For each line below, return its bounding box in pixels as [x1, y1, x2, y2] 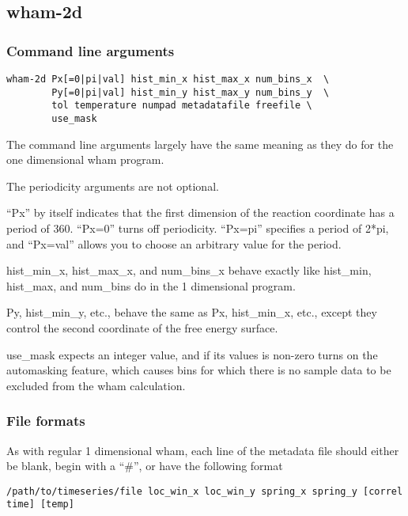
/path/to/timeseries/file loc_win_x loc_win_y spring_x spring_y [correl [6, 485, 403, 497]
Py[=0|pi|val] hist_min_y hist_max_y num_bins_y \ [51, 86, 330, 98]
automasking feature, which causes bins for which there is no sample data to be [6, 362, 391, 378]
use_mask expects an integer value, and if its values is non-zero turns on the [6, 346, 378, 362]
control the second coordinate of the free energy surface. [6, 319, 278, 336]
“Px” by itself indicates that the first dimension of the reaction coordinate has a [6, 204, 395, 221]
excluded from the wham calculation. [6, 377, 186, 393]
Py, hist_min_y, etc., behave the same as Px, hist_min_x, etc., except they [6, 304, 377, 321]
